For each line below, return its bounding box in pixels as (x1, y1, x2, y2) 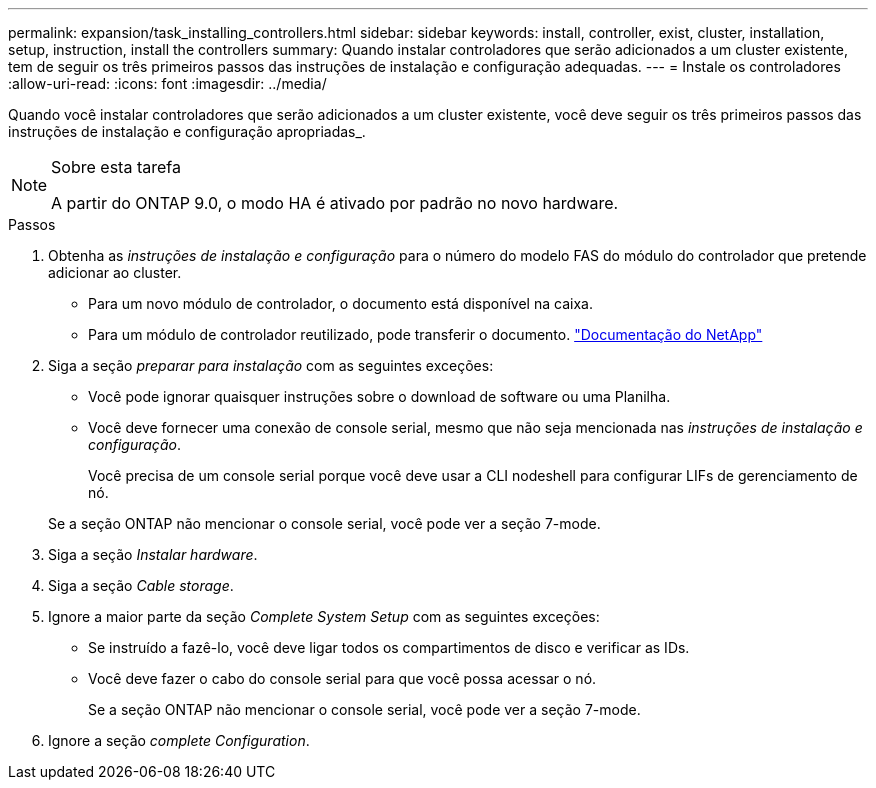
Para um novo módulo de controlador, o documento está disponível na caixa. (88, 295, 593, 312)
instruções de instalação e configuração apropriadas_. (8, 123, 366, 140)
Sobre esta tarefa (51, 157, 181, 177)
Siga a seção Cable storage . (48, 577, 234, 594)
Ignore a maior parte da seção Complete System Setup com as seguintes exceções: (48, 608, 600, 625)
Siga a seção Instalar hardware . (48, 546, 258, 563)
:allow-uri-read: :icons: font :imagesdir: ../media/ (8, 75, 327, 92)
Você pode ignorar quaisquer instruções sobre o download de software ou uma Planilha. (88, 388, 671, 405)
